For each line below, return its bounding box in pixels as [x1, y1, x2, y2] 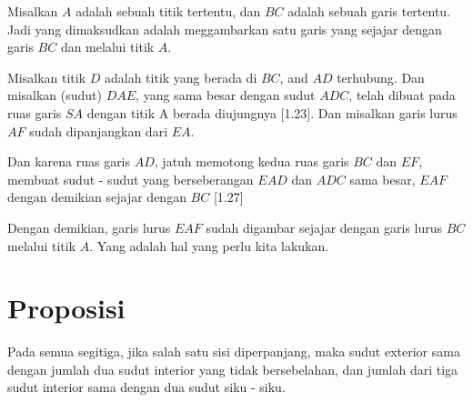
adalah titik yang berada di [104, 67, 257, 86]
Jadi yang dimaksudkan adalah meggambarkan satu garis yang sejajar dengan [7, 19, 442, 38]
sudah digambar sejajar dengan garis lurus [206, 217, 443, 236]
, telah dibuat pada [348, 85, 456, 105]
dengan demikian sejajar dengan [7, 187, 186, 206]
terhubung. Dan [337, 67, 425, 86]
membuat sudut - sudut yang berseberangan [7, 169, 254, 188]
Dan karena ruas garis [7, 152, 131, 171]
